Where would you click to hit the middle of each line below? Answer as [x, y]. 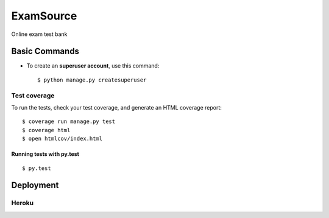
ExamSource [44, 16]
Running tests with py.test [45, 154]
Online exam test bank [39, 34]
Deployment [35, 185]
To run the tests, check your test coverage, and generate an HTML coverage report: [117, 107]
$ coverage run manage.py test [69, 121]
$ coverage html [46, 130]
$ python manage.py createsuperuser [92, 80]
